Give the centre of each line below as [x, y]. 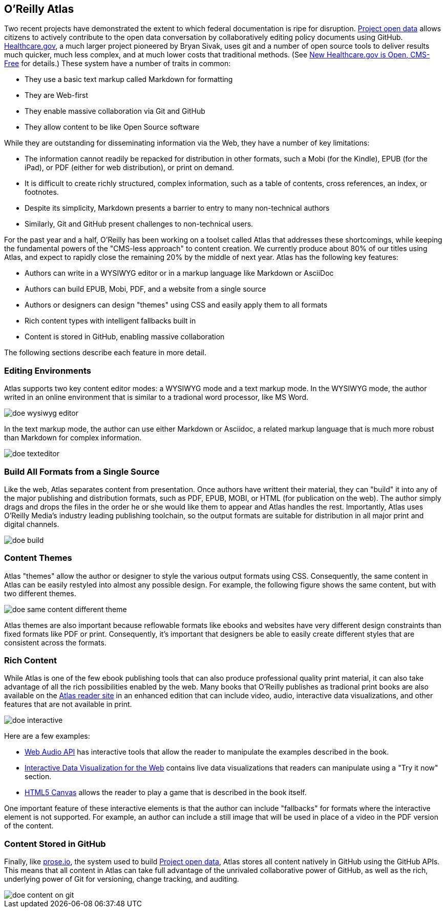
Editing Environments [48, 370]
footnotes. [42, 192]
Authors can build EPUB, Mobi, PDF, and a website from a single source [145, 289]
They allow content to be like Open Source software [112, 127]
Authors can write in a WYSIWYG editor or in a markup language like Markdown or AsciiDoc [179, 273]
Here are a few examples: [47, 736]
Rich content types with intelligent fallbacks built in [110, 321]
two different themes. [40, 593]
